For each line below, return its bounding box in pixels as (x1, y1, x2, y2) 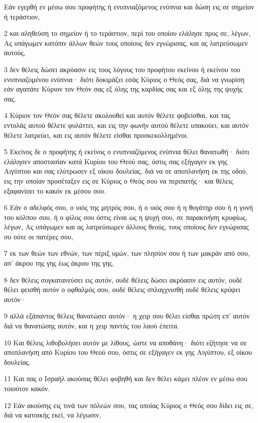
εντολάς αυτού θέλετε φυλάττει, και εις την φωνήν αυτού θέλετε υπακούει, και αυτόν (4, 119, 249, 130)
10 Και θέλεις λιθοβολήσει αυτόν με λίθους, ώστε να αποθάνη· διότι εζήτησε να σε (4, 337, 247, 347)
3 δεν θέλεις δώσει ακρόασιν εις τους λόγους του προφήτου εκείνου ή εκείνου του (4, 64, 241, 74)
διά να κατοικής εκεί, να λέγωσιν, (4, 410, 101, 420)
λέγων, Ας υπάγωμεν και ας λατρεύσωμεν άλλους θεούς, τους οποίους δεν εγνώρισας (4, 221, 249, 232)
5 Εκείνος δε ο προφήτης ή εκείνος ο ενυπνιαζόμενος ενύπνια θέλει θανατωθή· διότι (4, 146, 250, 157)
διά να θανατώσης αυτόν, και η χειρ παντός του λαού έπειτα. (4, 320, 179, 331)
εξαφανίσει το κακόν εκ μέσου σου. (4, 185, 106, 196)
